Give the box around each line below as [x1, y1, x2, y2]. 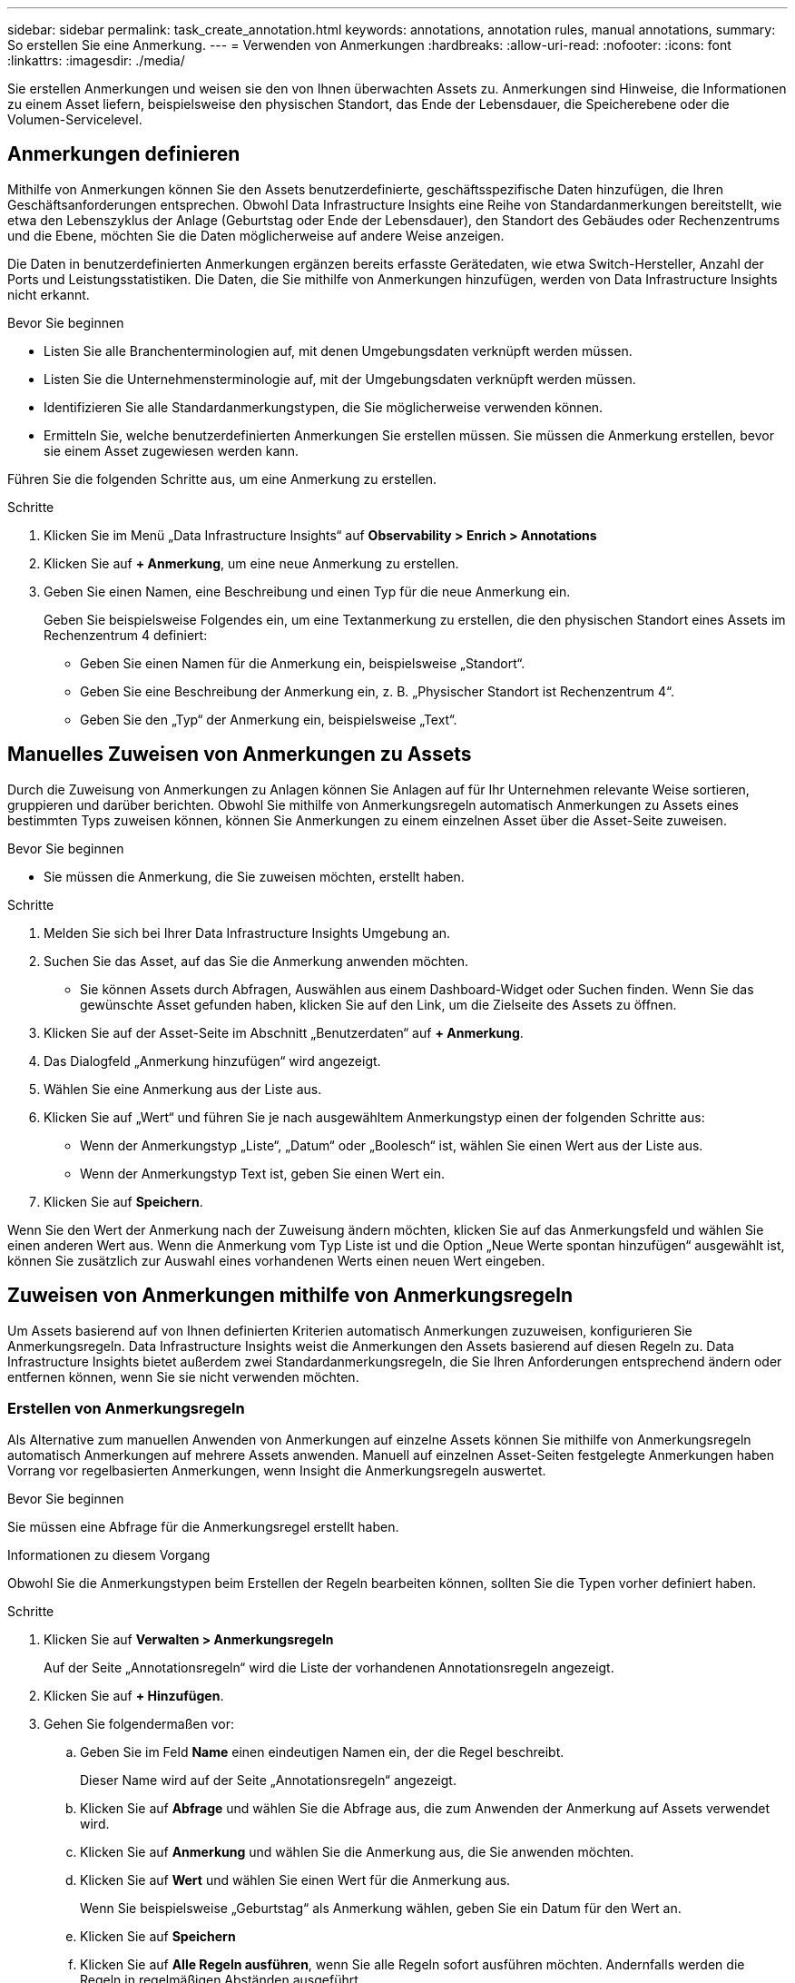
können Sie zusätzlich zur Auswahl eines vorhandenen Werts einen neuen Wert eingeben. [7, 1252, 545, 1268]
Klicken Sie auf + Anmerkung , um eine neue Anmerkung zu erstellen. [44, 555, 459, 571]
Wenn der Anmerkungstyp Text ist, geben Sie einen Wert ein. [80, 1165, 445, 1181]
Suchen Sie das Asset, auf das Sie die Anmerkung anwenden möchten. [44, 952, 469, 969]
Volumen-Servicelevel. [7, 112, 142, 127]
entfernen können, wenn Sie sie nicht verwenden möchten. [7, 1368, 359, 1385]
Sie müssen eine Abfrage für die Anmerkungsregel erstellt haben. [7, 1519, 399, 1535]
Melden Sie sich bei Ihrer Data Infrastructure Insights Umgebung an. [44, 924, 451, 941]
